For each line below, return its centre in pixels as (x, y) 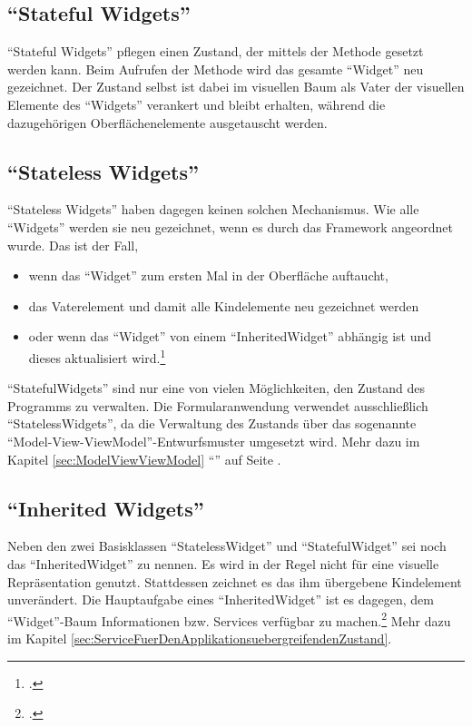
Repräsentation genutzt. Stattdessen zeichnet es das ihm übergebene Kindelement (235, 581)
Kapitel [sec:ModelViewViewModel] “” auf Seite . (144, 459)
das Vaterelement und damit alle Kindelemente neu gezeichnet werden (224, 305)
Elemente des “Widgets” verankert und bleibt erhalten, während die (197, 104)
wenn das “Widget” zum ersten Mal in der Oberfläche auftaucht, (208, 275)
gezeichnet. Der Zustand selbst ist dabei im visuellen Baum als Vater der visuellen (236, 87)
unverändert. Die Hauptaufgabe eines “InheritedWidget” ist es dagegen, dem (221, 599)
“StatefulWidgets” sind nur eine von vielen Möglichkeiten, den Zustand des (216, 388)
